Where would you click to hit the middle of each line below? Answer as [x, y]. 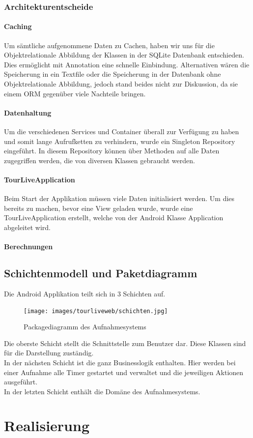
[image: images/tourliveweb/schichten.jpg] [96, 311]
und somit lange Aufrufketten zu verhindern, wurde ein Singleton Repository [120, 141]
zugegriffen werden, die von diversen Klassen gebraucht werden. [99, 160]
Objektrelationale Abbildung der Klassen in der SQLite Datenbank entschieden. [124, 55]
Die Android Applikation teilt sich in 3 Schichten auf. [85, 293]
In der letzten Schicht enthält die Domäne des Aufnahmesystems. [102, 391]
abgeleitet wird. [27, 227]
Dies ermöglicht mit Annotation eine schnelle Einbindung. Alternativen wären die [127, 64]
